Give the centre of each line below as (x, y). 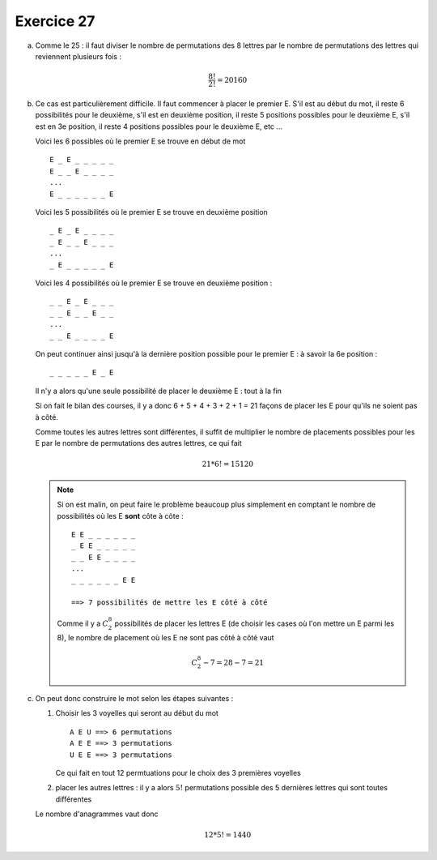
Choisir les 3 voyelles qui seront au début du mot (137, 713)
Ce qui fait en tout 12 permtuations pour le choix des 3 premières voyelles (178, 772)
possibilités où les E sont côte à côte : (120, 516)
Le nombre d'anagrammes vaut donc (97, 814)
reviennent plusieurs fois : (78, 56)
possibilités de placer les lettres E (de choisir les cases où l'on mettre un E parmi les (255, 623)
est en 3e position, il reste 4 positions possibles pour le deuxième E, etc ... (159, 126)
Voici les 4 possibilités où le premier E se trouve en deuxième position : (154, 283)
